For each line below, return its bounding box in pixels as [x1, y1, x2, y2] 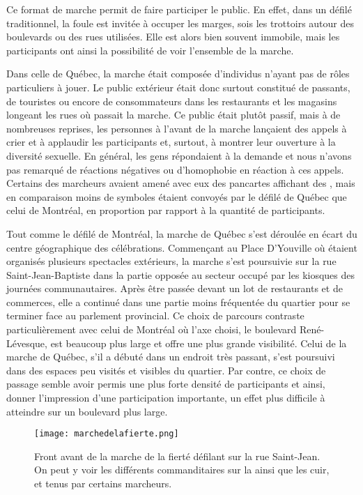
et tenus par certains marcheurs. [34, 476, 172, 491]
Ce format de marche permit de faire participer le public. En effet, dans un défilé [6, 2, 352, 16]
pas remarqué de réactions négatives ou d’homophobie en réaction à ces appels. [6, 162, 344, 176]
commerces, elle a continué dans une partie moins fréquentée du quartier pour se [6, 294, 350, 309]
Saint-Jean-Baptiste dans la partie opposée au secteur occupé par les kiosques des [6, 267, 355, 282]
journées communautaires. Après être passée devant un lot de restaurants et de [6, 281, 343, 296]
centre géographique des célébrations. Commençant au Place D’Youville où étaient [6, 240, 357, 254]
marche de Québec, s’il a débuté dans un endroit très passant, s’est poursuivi [6, 349, 335, 364]
